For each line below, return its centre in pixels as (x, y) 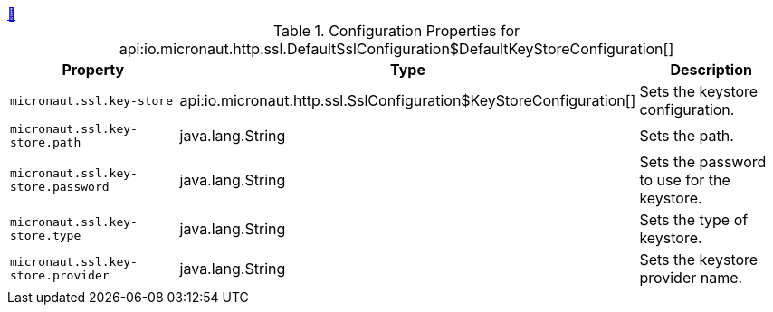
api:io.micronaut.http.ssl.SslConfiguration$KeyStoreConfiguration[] (408, 100)
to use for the (685, 180)
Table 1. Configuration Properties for (396, 31)
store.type (46, 236)
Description (711, 70)
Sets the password (703, 162)
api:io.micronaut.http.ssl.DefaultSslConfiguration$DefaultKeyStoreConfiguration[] (396, 49)
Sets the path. (687, 136)
